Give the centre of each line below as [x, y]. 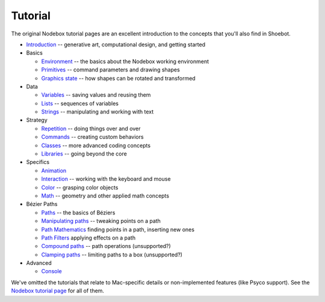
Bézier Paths [42, 204]
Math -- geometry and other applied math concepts [105, 196]
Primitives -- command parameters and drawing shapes [110, 70]
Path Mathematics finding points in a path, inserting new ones [118, 229]
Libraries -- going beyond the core [84, 154]
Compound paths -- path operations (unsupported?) [106, 246]
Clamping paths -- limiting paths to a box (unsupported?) [112, 255]
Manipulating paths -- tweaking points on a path [101, 221]
